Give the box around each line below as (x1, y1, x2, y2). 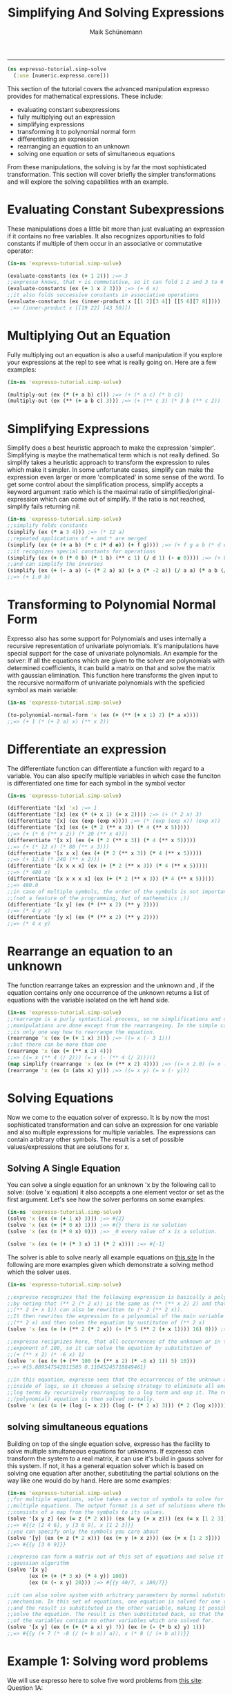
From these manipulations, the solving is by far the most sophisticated (7, 162, 207, 171)
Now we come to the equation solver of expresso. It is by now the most (7, 1113, 210, 1121)
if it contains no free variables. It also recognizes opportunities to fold (7, 231, 205, 240)
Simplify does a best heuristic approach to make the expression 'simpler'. (7, 444, 216, 452)
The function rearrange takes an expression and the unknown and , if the (7, 981, 215, 989)
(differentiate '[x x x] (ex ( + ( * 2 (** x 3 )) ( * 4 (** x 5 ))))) (7, 850, 202, 857)
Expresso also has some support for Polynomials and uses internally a (7, 634, 206, 643)
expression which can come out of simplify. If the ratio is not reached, (7, 495, 206, 504)
